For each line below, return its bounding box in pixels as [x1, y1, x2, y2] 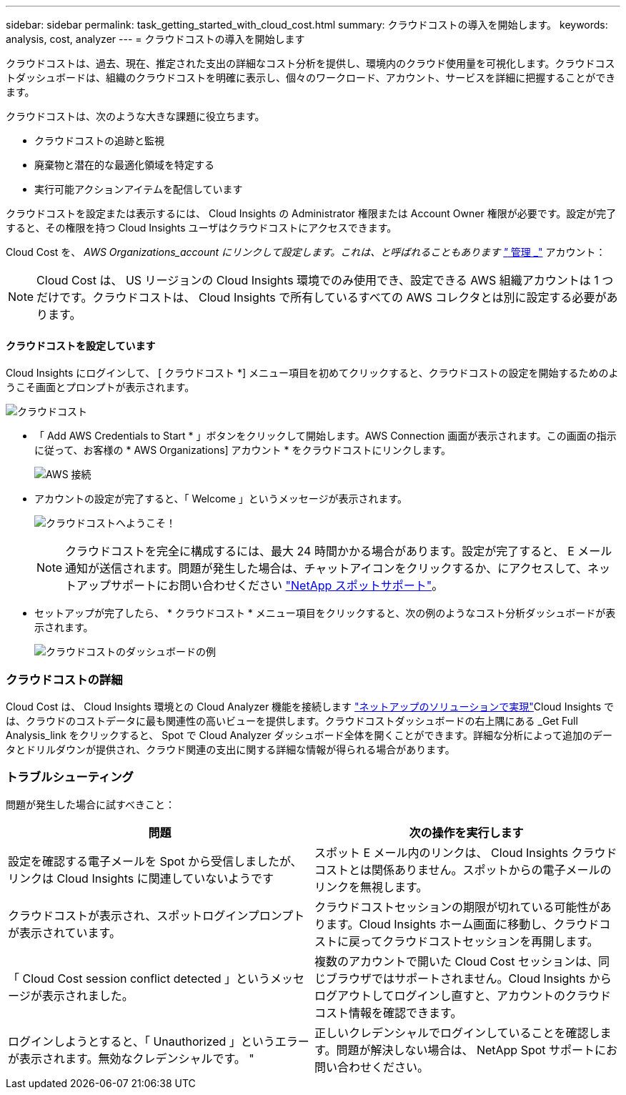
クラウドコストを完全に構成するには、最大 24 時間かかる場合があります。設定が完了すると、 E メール [65, 544, 612, 559]
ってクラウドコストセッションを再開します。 [360, 933, 599, 948]
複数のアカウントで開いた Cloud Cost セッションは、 [314, 953, 598, 968]
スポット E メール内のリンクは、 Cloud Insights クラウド [314, 845, 617, 860]
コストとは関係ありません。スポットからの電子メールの [314, 862, 612, 877]
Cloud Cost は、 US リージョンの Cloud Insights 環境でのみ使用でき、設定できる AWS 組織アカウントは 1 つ [36, 273, 614, 287]
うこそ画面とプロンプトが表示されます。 [6, 381, 195, 394]
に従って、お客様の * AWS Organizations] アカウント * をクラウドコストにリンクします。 [34, 444, 452, 457]
